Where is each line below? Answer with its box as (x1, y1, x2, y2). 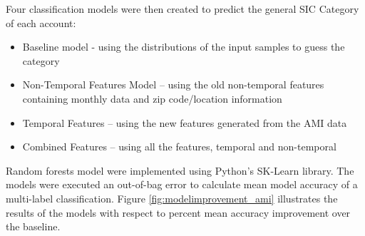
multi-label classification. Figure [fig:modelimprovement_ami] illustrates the (6, 190, 338, 205)
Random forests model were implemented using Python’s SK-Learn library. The (6, 163, 354, 178)
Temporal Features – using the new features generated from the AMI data (22, 115, 347, 130)
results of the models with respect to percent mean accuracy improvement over (6, 205, 351, 220)
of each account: (6, 15, 76, 30)
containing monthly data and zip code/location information (22, 91, 282, 106)
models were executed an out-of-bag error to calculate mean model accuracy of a (6, 177, 358, 192)
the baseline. (6, 219, 61, 234)
